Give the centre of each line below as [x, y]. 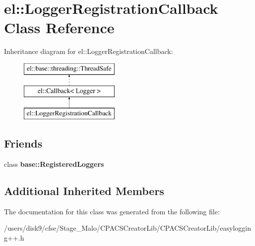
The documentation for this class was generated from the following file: [112, 211]
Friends [23, 143]
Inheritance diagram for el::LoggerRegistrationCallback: [89, 51]
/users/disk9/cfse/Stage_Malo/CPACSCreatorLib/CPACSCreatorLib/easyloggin [128, 228]
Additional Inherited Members [84, 191]
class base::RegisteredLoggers [54, 164]
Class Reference [59, 27]
